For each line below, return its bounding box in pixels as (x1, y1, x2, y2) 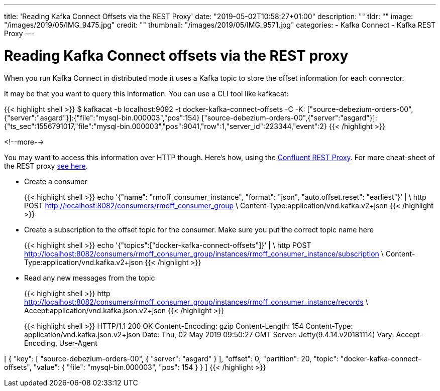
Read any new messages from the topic (24, 273, 155, 282)
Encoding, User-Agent (24, 338, 97, 347)
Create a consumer (24, 177, 87, 186)
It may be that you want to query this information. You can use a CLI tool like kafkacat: (4, 89, 289, 98)
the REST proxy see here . (4, 161, 88, 170)
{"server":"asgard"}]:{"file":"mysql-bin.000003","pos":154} (4, 113, 200, 122)
